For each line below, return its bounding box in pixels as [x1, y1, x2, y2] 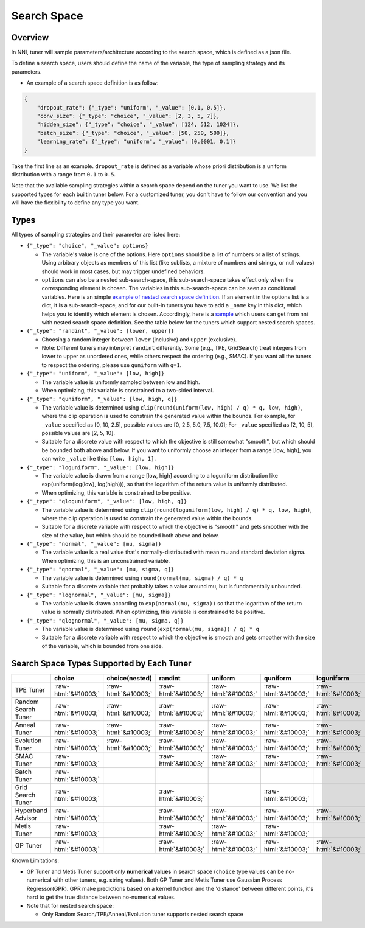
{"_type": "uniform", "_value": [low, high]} [26, 370, 165, 377]
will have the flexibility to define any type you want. [11, 199, 140, 206]
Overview [11, 32, 49, 43]
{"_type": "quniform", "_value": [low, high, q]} [26, 396, 178, 403]
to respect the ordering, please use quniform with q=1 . [41, 361, 182, 368]
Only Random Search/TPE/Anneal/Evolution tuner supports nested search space [41, 910, 243, 918]
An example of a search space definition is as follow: [26, 79, 159, 86]
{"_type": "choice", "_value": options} [26, 242, 149, 249]
